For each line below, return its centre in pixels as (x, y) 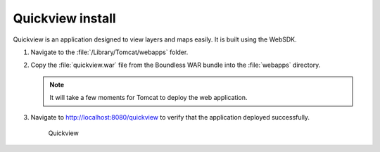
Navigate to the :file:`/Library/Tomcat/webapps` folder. (109, 52)
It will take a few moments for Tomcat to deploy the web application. (148, 98)
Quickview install (64, 18)
